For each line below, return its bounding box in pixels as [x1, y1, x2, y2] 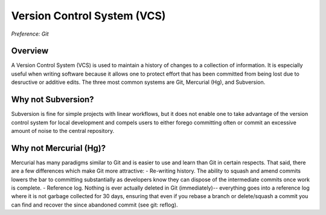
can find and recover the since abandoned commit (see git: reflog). [11, 201, 178, 208]
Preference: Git [11, 30, 49, 37]
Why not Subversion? [11, 94, 94, 105]
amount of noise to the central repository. [11, 127, 115, 134]
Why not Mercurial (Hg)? [11, 143, 106, 153]
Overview [11, 46, 49, 56]
